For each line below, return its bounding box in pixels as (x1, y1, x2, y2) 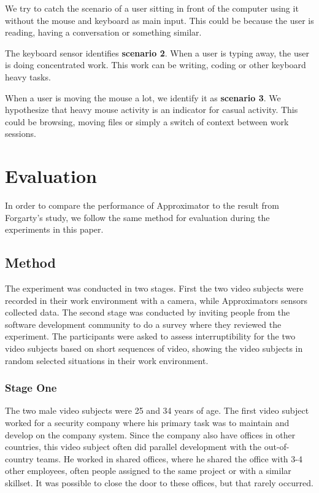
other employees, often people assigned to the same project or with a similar (5, 464, 291, 477)
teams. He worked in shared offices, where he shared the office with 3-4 (36, 452, 302, 465)
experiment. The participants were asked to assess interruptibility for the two (5, 330, 296, 343)
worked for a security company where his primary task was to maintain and (5, 416, 290, 429)
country (5, 452, 34, 465)
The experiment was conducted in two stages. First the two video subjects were (5, 282, 304, 295)
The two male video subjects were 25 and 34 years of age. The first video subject (5, 404, 309, 417)
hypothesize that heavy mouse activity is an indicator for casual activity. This (5, 103, 298, 116)
